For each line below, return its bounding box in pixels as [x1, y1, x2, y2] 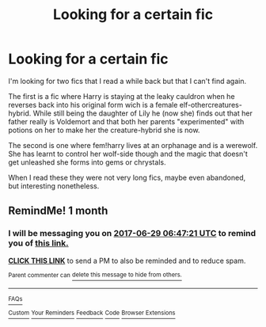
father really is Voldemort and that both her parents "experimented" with [8, 116, 245, 126]
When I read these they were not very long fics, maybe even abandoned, [8, 173, 246, 182]
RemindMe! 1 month [8, 204, 108, 218]
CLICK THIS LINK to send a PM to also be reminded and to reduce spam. [8, 256, 246, 265]
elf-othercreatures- [179, 100, 243, 109]
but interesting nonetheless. [8, 181, 100, 191]
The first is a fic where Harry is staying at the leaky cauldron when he [8, 91, 235, 101]
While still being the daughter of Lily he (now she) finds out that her [32, 108, 253, 118]
